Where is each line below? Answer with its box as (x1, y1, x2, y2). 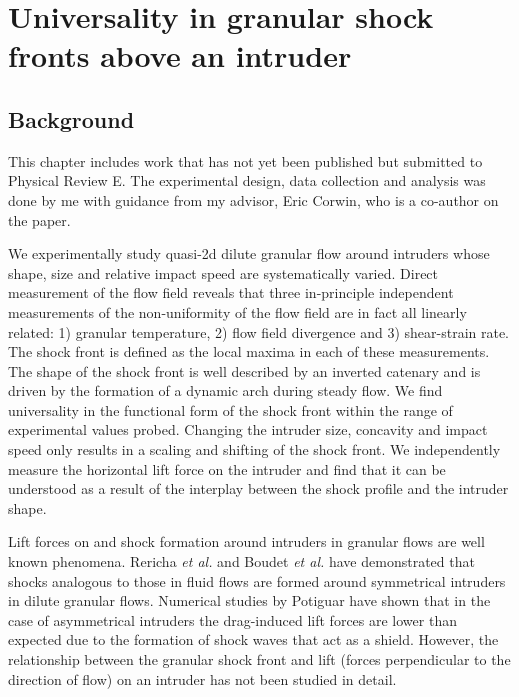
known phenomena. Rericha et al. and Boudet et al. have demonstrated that (8, 551, 475, 572)
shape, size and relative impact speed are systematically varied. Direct (8, 262, 439, 283)
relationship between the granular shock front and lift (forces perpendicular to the (8, 649, 511, 670)
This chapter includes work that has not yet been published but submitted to (8, 150, 483, 171)
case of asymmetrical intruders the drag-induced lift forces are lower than (8, 609, 457, 630)
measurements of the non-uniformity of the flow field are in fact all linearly (8, 301, 467, 322)
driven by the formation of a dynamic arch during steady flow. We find (8, 380, 443, 401)
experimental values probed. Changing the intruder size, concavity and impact (8, 419, 488, 440)
